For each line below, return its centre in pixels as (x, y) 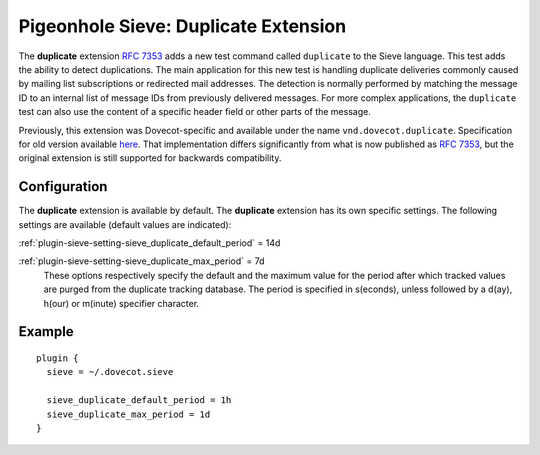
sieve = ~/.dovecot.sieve (110, 372)
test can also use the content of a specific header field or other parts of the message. (195, 112)
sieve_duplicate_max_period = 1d (128, 414)
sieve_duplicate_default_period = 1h (139, 400)
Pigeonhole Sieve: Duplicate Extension (182, 26)
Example (46, 331)
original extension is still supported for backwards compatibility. (150, 158)
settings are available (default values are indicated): (125, 224)
